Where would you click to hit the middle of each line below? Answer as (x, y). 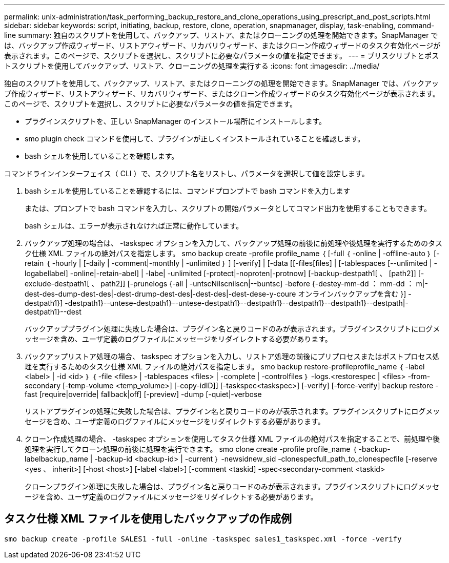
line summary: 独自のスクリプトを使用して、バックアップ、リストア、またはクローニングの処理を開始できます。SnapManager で (221, 35)
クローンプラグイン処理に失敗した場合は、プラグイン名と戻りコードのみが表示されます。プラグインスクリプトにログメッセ (232, 486)
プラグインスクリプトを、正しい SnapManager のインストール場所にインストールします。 (175, 121)
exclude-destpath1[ (57, 284)
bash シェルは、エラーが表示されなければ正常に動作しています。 (134, 226)
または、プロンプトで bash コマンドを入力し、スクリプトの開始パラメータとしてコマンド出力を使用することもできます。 (228, 208)
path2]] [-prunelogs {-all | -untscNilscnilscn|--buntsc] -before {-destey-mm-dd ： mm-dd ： (257, 284)
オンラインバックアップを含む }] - (355, 294)
